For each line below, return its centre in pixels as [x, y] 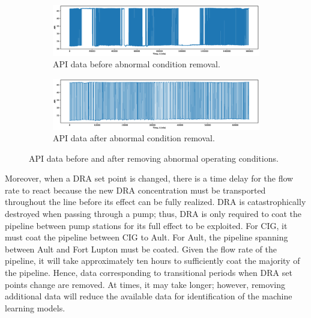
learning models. [35, 307]
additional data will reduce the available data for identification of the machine [149, 296]
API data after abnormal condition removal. [134, 138]
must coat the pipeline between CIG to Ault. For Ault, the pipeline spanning [146, 237]
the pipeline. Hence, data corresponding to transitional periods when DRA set [149, 273]
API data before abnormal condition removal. [137, 64]
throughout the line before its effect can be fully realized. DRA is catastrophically [155, 202]
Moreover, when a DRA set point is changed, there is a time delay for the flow [149, 178]
